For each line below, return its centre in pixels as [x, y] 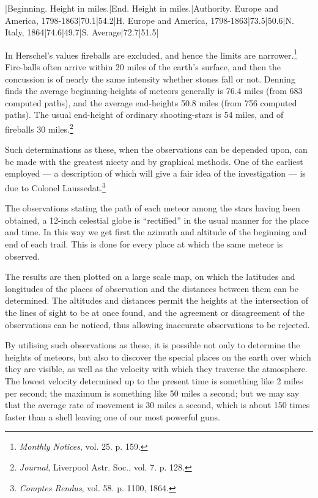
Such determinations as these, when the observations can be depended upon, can [156, 149]
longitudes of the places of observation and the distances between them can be [152, 288]
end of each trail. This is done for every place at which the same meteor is [144, 244]
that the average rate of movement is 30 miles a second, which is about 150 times [157, 405]
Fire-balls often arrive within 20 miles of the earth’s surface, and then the [143, 67]
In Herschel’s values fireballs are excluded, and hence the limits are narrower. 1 [151, 54]
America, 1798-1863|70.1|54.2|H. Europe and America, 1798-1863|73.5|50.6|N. [150, 20]
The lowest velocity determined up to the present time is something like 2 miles [154, 381]
